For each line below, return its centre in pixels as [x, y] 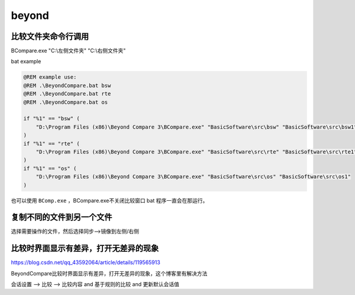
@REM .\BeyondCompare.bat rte [67, 94]
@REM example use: [50, 77]
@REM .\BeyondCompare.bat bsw [67, 85]
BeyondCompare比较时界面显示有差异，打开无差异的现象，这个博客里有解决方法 [109, 273]
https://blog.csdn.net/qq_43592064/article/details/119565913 [86, 262]
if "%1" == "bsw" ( [51, 119]
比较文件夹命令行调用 [50, 36]
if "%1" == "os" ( [50, 168]
